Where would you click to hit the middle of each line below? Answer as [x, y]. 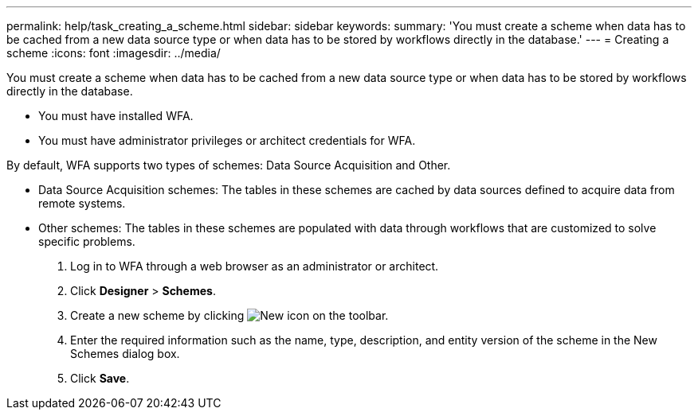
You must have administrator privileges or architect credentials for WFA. [227, 140]
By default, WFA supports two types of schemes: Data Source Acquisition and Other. [229, 165]
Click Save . [100, 378]
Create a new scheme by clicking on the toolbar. [229, 315]
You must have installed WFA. [116, 116]
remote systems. [82, 203]
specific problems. [87, 241]
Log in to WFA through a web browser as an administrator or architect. [255, 266]
